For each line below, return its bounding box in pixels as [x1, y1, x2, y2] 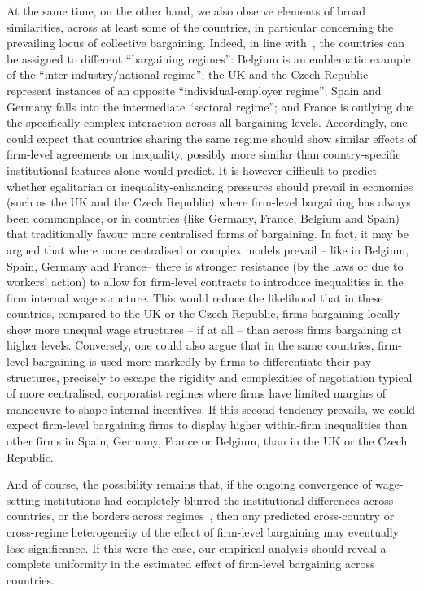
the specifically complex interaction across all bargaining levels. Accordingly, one [7, 114, 408, 131]
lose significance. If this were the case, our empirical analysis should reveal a [7, 539, 387, 556]
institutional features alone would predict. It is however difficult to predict [7, 161, 378, 178]
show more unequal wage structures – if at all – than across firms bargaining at [7, 320, 403, 337]
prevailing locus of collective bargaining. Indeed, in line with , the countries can [7, 34, 405, 51]
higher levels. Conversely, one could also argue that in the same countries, [7, 337, 374, 354]
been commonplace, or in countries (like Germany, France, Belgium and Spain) [7, 209, 400, 226]
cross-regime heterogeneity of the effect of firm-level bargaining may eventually [7, 524, 400, 540]
